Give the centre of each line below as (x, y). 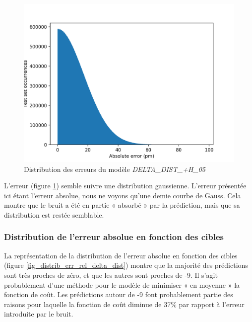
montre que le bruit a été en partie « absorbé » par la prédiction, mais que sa (122, 205)
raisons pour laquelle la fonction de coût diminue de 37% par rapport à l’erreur (124, 304)
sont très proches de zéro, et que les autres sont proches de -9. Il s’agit (111, 275)
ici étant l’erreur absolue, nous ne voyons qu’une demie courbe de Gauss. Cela (123, 195)
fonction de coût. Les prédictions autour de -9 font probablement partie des (119, 294)
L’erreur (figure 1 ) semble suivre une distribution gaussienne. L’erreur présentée (125, 186)
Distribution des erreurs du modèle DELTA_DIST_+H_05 (115, 169)
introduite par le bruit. (39, 314)
